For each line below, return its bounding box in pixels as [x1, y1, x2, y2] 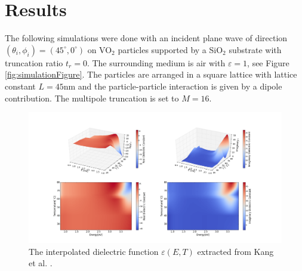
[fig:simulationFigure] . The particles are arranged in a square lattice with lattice [5, 68, 297, 81]
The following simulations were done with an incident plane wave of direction [5, 32, 288, 44]
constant [5, 79, 36, 92]
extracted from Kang [197, 245, 274, 257]
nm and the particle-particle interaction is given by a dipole [63, 79, 282, 92]
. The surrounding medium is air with [87, 56, 226, 69]
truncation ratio [5, 56, 63, 69]
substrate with [229, 43, 282, 56]
